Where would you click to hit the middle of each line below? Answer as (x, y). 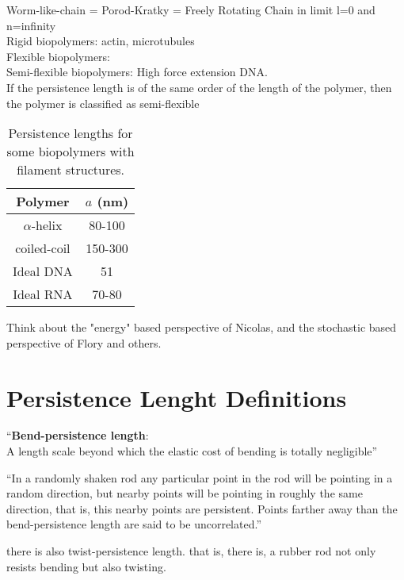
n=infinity (31, 25)
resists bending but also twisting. (86, 566)
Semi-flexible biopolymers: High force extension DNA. (137, 72)
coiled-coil (43, 248)
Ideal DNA (43, 271)
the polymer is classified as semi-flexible (103, 103)
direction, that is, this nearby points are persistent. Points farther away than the (202, 508)
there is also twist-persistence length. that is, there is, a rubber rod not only (191, 551)
